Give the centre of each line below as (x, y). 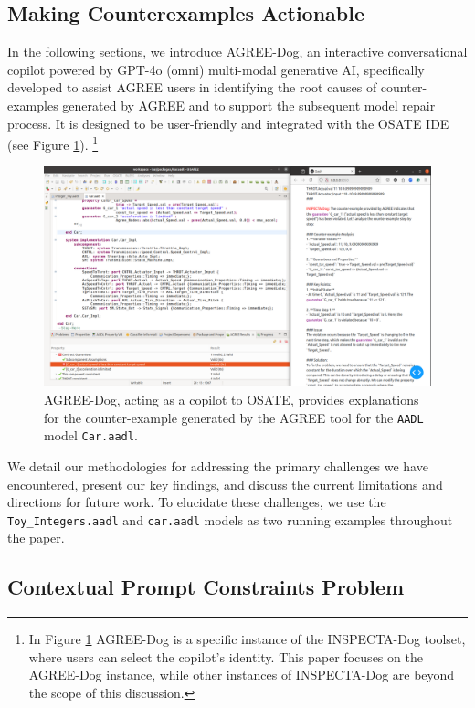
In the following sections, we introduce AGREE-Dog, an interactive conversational (237, 52)
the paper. (36, 538)
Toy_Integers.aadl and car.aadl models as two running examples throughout (230, 519)
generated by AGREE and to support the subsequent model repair (249, 105)
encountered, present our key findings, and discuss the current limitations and (225, 484)
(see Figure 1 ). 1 (53, 143)
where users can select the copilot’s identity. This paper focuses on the (226, 656)
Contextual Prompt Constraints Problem (206, 587)
